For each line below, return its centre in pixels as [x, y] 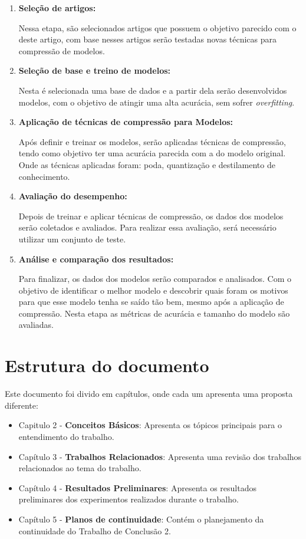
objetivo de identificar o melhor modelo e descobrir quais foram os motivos [153, 290]
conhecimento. [44, 176]
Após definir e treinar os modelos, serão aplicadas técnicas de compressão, [152, 141]
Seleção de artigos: [57, 8]
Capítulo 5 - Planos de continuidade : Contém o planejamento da [141, 519]
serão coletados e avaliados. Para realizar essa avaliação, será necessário [147, 227]
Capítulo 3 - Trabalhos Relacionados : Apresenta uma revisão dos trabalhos [160, 456]
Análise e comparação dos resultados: [96, 259]
